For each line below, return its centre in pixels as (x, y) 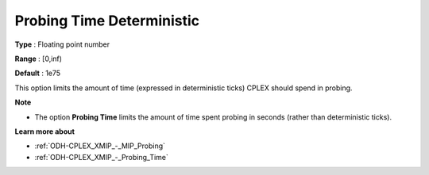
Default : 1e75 (38, 73)
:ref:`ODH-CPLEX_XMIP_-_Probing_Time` (101, 157)
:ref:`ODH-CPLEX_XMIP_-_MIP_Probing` (100, 146)
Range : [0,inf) (39, 59)
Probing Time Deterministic (107, 21)
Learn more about (45, 131)
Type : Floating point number (62, 44)
